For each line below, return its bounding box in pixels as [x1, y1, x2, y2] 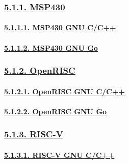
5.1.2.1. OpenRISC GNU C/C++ [4, 86, 125, 96]
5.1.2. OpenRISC [4, 64, 75, 77]
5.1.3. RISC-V [4, 128, 63, 140]
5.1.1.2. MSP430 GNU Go [4, 42, 98, 53]
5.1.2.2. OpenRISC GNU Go [4, 106, 107, 116]
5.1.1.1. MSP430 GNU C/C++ [4, 22, 116, 33]
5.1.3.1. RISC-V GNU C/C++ [4, 149, 115, 160]
